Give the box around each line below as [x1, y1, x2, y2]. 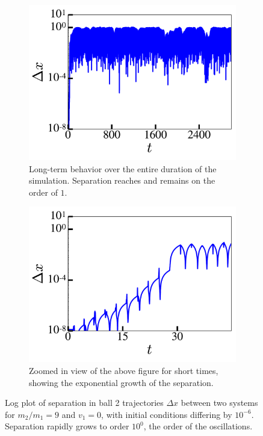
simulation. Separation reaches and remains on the [29, 174, 215, 187]
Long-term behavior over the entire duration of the [29, 162, 217, 175]
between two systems [181, 396, 258, 409]
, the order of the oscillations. [143, 420, 253, 432]
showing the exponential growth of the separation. [29, 376, 214, 388]
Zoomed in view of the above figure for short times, [29, 364, 218, 376]
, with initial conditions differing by [101, 408, 232, 420]
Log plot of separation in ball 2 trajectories [5, 396, 164, 409]
